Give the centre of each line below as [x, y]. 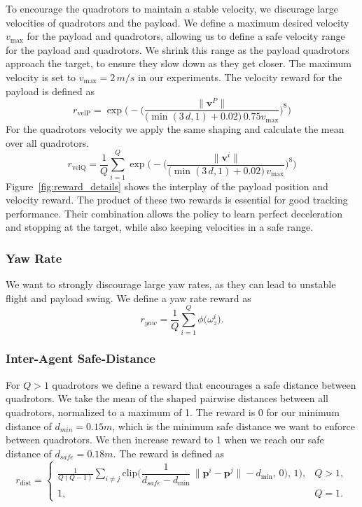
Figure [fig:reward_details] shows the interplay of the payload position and [167, 186]
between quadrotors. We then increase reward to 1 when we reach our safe [165, 440]
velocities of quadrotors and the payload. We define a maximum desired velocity [177, 22]
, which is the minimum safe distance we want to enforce [234, 426]
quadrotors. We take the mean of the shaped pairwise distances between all [167, 398]
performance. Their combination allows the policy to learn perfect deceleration [174, 213]
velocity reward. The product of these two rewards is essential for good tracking [177, 200]
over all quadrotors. [48, 142]
